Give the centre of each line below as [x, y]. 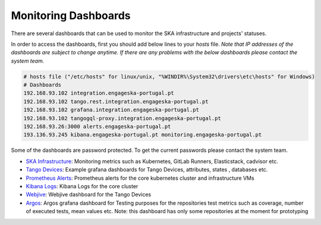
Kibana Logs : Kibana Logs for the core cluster [82, 186]
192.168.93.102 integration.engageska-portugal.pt [99, 93]
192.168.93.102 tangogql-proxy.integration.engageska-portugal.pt [122, 118]
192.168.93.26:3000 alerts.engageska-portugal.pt [97, 127]
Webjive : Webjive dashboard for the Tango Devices [89, 195]
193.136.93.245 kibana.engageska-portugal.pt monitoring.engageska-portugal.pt [143, 135]
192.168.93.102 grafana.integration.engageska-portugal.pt [111, 110]
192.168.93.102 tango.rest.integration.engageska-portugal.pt [116, 101]
